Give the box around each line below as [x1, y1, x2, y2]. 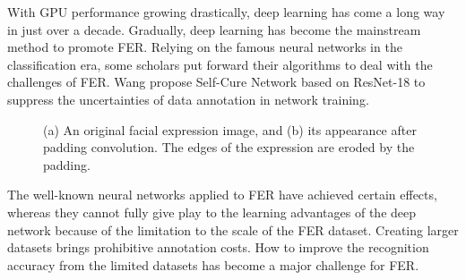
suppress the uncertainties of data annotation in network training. [7, 89, 369, 108]
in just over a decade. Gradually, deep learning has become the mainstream [7, 20, 421, 38]
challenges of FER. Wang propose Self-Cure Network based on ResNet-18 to [7, 72, 426, 91]
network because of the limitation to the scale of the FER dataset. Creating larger [7, 220, 459, 239]
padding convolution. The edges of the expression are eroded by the [43, 138, 415, 157]
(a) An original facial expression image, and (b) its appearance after [43, 120, 417, 139]
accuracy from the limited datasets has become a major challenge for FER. [7, 255, 419, 274]
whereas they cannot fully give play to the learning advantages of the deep [7, 202, 417, 221]
